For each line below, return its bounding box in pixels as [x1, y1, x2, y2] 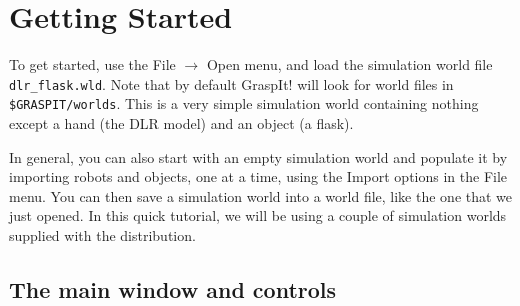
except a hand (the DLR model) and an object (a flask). [9, 113, 354, 134]
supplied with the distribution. [9, 225, 196, 245]
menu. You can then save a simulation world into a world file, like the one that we [9, 185, 513, 206]
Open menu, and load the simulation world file [206, 54, 493, 75]
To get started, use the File [9, 54, 176, 75]
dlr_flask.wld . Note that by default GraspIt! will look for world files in [9, 73, 454, 94]
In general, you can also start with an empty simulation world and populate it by [9, 146, 508, 167]
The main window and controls [9, 273, 337, 304]
